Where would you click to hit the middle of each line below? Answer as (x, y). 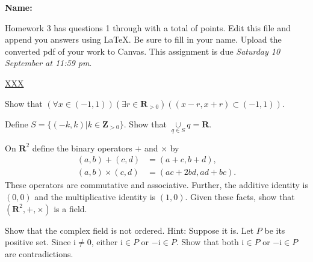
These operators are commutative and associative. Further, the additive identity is (156, 185)
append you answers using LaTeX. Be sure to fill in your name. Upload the (143, 39)
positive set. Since (38, 242)
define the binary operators (82, 148)
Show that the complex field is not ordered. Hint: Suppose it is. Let (129, 230)
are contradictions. (39, 253)
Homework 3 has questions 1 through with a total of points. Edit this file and (148, 27)
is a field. (70, 208)
